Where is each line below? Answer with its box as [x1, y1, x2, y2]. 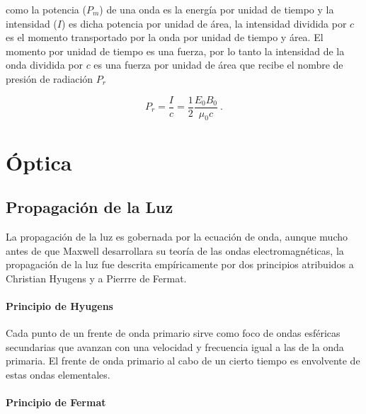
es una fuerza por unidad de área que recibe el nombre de [93, 57, 343, 72]
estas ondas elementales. [6, 367, 110, 381]
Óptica [6, 147, 72, 176]
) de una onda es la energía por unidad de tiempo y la [99, 2, 334, 16]
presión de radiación [6, 71, 93, 86]
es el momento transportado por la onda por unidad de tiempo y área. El [6, 30, 324, 45]
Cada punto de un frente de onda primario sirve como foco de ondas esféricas [6, 326, 341, 340]
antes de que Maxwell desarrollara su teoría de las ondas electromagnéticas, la [6, 243, 344, 258]
